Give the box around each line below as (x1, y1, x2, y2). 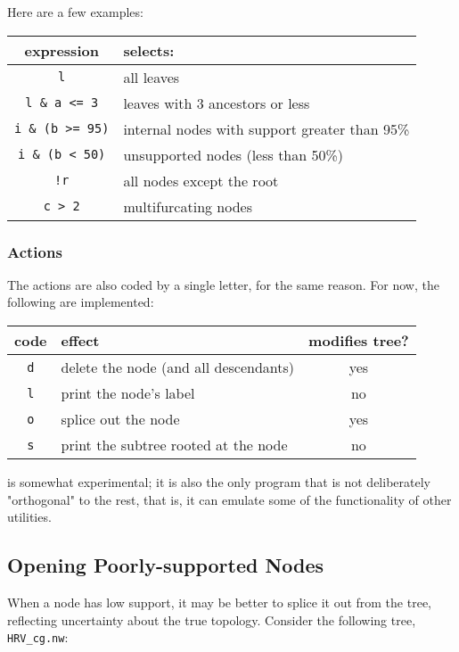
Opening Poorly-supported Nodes (7, 551, 324, 579)
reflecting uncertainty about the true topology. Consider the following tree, (7, 610, 416, 629)
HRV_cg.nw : (7, 628, 69, 647)
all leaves (123, 66, 180, 87)
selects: (123, 39, 175, 61)
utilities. (7, 508, 52, 526)
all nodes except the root (123, 169, 279, 191)
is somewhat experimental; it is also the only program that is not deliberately (7, 473, 430, 491)
